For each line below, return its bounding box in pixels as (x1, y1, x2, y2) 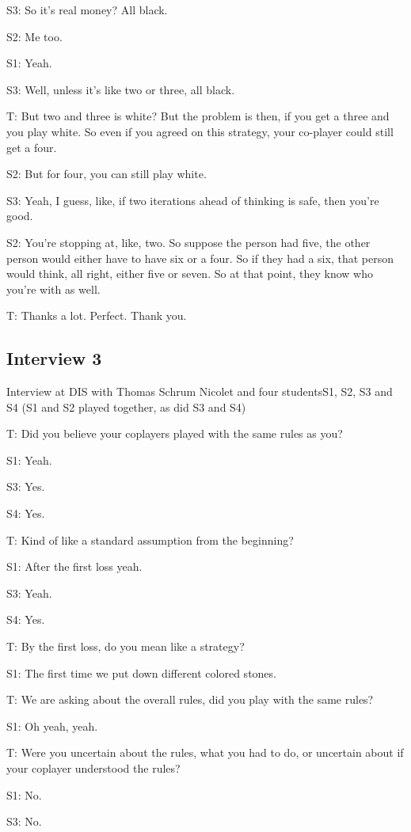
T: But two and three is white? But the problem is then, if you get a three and (6, 108, 390, 124)
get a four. (6, 139, 57, 155)
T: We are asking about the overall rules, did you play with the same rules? (6, 691, 374, 708)
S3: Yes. (6, 478, 45, 495)
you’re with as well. (6, 280, 101, 297)
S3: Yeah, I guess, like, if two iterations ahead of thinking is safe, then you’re (6, 192, 379, 208)
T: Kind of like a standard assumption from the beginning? (6, 531, 294, 548)
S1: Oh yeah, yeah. (6, 717, 98, 734)
